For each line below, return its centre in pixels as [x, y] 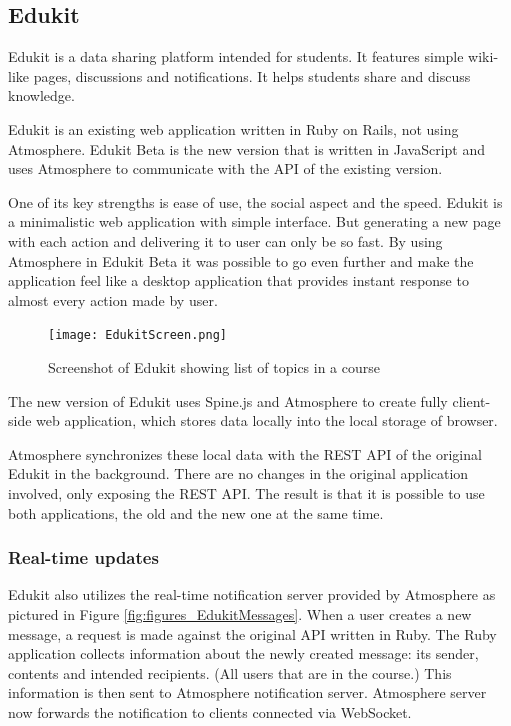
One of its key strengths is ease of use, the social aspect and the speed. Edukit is [255, 201]
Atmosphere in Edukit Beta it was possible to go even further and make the [241, 260]
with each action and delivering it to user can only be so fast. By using [225, 240]
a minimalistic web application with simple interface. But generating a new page [254, 221]
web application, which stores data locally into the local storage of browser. [267, 420]
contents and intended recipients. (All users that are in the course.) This [230, 672]
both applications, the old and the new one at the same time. [196, 512]
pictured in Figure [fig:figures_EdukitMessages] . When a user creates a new [240, 613]
